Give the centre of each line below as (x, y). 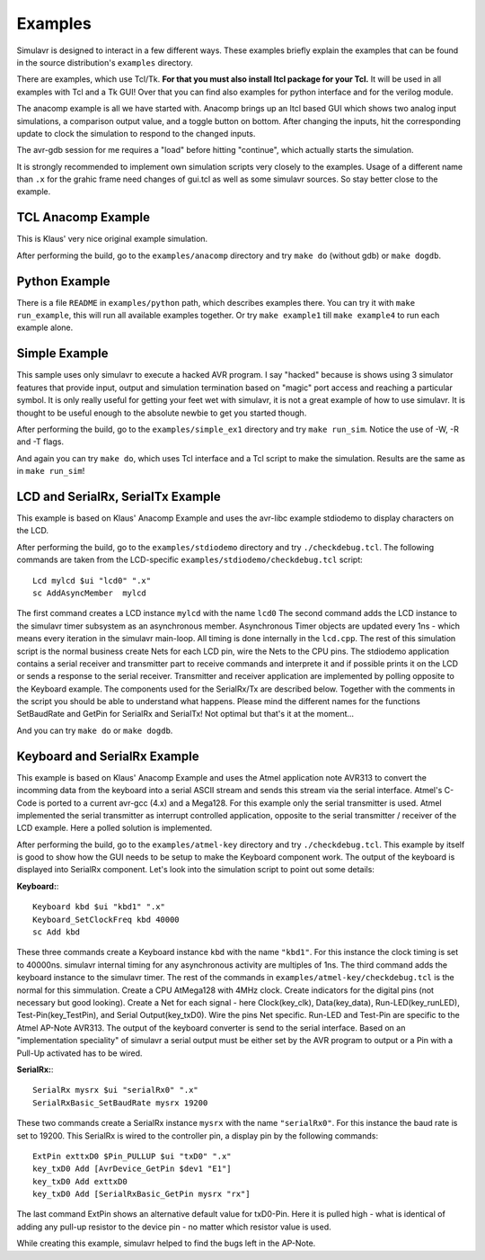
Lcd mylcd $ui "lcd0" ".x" (92, 581)
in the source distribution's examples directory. (105, 62)
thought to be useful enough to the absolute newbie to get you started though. (162, 413)
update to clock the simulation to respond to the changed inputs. (136, 133)
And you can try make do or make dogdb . (95, 730)
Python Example (64, 281)
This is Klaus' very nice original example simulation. (112, 239)
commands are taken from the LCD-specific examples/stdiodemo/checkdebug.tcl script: (190, 560)
